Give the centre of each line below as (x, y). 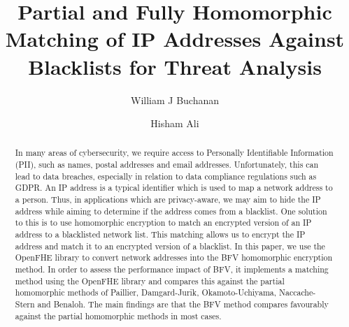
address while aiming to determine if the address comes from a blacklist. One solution (171, 211)
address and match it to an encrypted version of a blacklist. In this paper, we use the (170, 246)
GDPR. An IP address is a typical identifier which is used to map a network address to (174, 188)
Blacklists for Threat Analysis (175, 66)
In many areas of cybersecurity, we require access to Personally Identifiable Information (174, 153)
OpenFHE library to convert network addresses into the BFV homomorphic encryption (174, 257)
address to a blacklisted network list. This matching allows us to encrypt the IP (160, 234)
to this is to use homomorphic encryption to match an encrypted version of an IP (163, 223)
